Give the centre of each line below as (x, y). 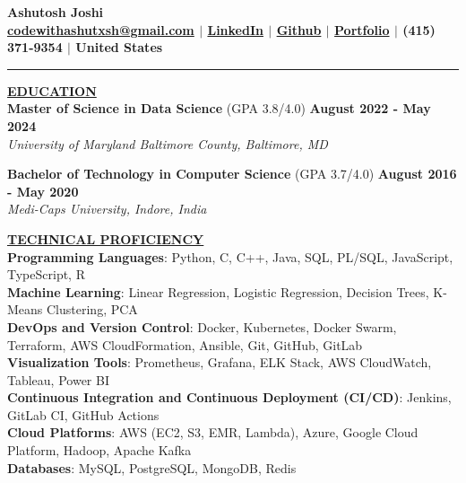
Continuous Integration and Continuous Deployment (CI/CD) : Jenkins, (229, 397)
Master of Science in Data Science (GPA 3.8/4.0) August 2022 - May (219, 108)
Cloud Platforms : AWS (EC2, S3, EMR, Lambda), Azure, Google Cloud (213, 432)
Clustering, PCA (92, 309)
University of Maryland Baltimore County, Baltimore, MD (168, 143)
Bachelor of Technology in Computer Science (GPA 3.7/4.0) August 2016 (232, 174)
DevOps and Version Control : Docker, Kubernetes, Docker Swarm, (202, 326)
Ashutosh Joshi (56, 12)
